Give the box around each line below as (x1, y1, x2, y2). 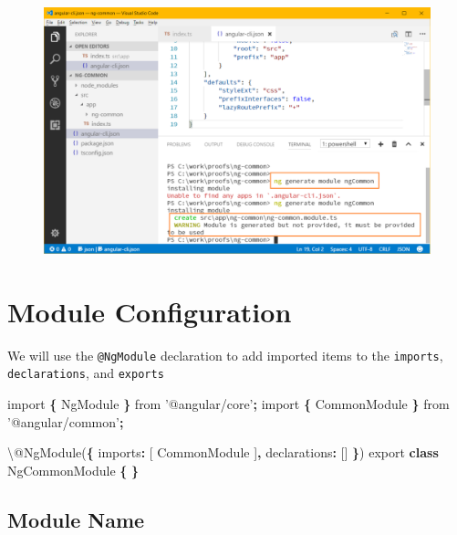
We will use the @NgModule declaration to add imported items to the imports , (7, 345, 443, 364)
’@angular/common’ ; (7, 412, 124, 431)
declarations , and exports (7, 363, 164, 383)
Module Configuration (7, 292, 292, 330)
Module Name (7, 505, 145, 533)
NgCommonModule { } (7, 460, 140, 479)
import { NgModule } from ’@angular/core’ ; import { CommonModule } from (7, 394, 450, 413)
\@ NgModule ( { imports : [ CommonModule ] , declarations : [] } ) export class (7, 443, 439, 462)
